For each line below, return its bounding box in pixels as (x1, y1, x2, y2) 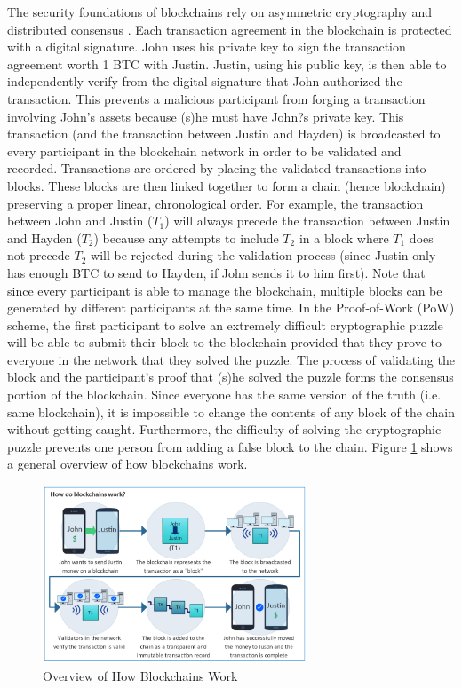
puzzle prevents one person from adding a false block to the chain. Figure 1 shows (7, 437, 453, 455)
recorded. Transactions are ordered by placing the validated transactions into (7, 159, 426, 178)
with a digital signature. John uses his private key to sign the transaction (7, 37, 406, 56)
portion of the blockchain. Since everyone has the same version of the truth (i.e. (7, 385, 442, 404)
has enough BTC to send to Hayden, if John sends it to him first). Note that (7, 263, 426, 281)
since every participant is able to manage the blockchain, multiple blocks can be (7, 281, 442, 299)
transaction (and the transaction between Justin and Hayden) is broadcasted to (7, 124, 441, 143)
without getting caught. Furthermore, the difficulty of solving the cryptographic (7, 420, 442, 439)
